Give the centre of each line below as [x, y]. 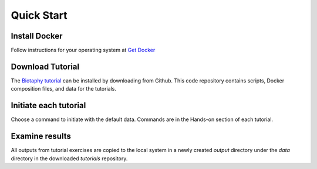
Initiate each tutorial [48, 106]
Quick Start [39, 15]
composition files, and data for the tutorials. [64, 89]
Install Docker [37, 36]
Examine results [41, 137]
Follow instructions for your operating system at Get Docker [83, 50]
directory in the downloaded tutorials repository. [69, 158]
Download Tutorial [45, 66]
